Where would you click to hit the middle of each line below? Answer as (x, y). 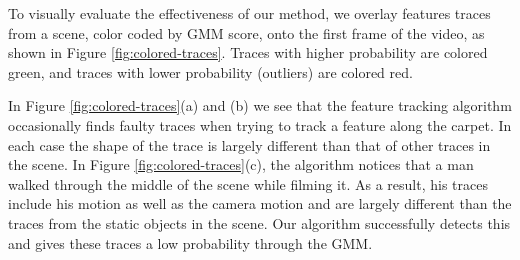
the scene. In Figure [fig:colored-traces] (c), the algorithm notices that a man (241, 164)
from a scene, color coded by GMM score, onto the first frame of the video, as (246, 32)
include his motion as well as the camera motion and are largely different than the (260, 203)
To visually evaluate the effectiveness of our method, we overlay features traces (249, 13)
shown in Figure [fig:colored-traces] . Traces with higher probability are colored (248, 52)
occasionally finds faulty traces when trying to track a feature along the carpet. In (260, 124)
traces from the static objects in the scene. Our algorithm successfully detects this (259, 222)
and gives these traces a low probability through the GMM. (190, 242)
